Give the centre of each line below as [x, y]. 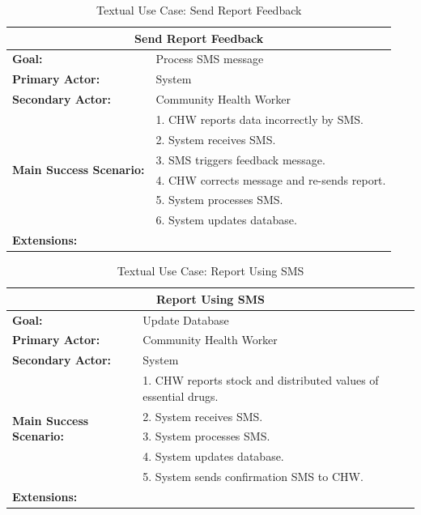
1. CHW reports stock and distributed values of [261, 380]
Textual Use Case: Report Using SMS [210, 271]
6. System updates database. [226, 220]
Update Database [186, 319]
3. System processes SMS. [206, 436]
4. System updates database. [213, 456]
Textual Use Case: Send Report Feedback [199, 10]
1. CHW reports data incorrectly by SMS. [259, 119]
